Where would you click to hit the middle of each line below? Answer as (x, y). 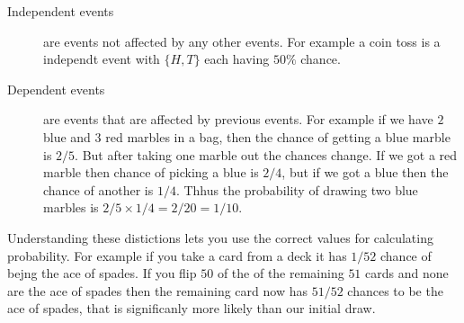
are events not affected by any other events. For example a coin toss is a (242, 41)
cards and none (407, 273)
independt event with (102, 59)
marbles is (71, 207)
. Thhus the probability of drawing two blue (297, 189)
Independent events (61, 11)
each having (237, 59)
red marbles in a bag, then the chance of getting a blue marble (278, 136)
